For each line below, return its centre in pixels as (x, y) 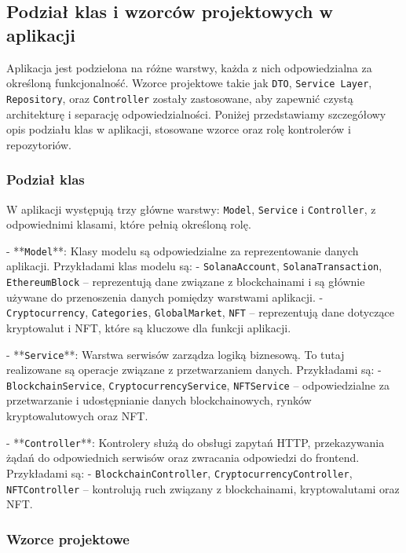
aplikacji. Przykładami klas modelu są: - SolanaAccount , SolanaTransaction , (194, 266)
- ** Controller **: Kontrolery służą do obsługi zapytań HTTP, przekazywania (196, 442)
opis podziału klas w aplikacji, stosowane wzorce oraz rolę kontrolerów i (179, 129)
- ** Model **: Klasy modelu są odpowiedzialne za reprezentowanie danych (183, 250)
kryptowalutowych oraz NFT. (77, 416)
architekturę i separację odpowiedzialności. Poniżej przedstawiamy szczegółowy (196, 114)
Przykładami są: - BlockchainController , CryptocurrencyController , (179, 472)
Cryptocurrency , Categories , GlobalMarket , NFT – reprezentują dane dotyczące (200, 312)
